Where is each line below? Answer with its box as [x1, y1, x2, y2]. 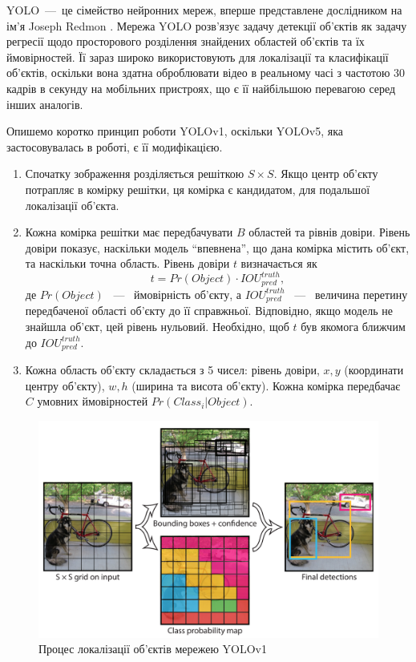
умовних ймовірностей [37, 393, 148, 410]
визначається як [240, 255, 317, 272]
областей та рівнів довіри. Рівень [248, 224, 410, 240]
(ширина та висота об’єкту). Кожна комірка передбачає [131, 377, 401, 394]
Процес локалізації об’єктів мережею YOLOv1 [38, 640, 267, 657]
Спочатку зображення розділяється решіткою [25, 165, 244, 182]
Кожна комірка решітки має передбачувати [25, 224, 233, 240]
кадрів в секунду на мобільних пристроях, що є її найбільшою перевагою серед [6, 79, 396, 96]
